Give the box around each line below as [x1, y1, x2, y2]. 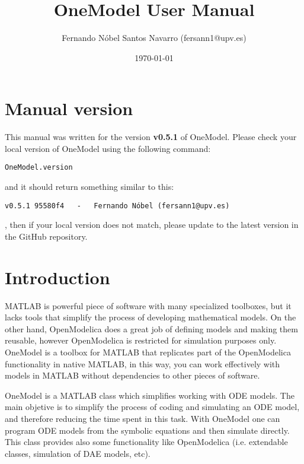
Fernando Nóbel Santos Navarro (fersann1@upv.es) [62, 31, 247, 44]
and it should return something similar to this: [5, 180, 174, 193]
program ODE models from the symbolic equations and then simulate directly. [5, 424, 290, 436]
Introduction [5, 265, 110, 289]
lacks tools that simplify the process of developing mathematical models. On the [5, 311, 296, 323]
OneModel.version [5, 163, 73, 172]
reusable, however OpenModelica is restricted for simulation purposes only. [5, 334, 277, 347]
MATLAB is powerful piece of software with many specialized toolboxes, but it [5, 299, 292, 312]
